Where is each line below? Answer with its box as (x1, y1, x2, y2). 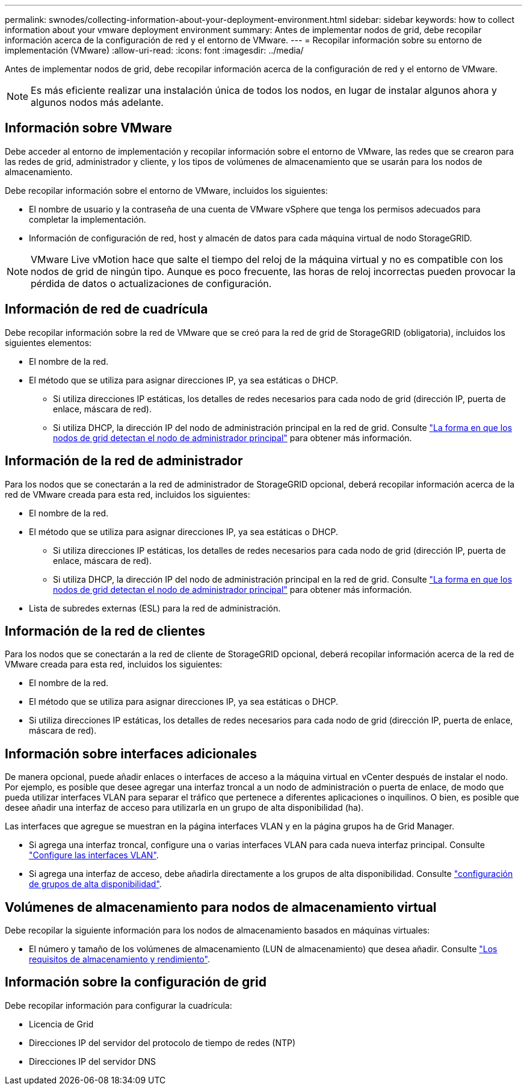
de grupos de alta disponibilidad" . (29, 879, 162, 890)
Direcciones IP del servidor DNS (29, 1056, 156, 1067)
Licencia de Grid (29, 1018, 94, 1029)
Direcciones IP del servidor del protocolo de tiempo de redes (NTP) (29, 1037, 296, 1048)
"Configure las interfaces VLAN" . (29, 850, 159, 861)
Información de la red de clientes (5, 623, 205, 639)
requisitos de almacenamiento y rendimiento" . (29, 954, 210, 965)
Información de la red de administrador (5, 453, 243, 469)
